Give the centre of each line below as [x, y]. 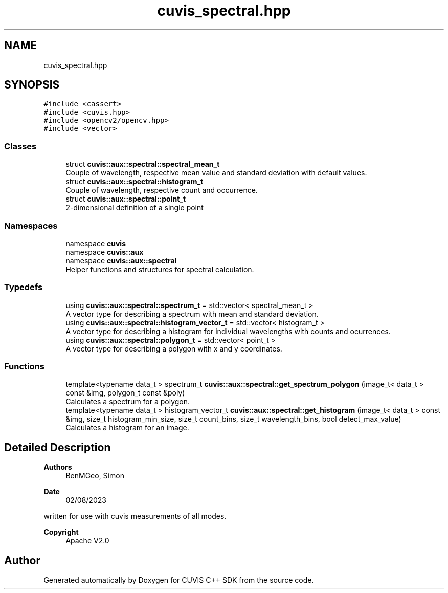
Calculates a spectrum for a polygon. [128, 402]
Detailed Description [58, 447]
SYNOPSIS [32, 85]
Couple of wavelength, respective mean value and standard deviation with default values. [216, 173]
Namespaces [31, 225]
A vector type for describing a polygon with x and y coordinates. [174, 348]
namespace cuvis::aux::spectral [121, 260]
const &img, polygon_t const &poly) [125, 393]
